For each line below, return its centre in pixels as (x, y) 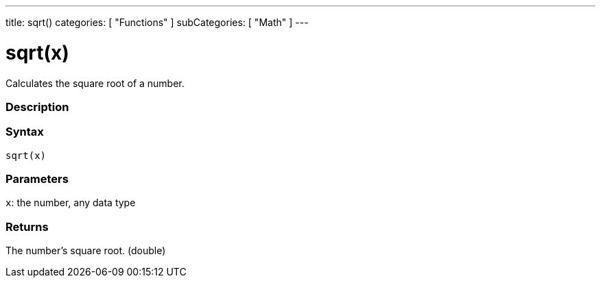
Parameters (37, 179)
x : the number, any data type (71, 203)
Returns (27, 226)
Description (37, 107)
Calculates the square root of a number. (95, 83)
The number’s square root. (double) (86, 251)
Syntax (25, 132)
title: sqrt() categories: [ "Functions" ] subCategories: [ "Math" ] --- (157, 22)
